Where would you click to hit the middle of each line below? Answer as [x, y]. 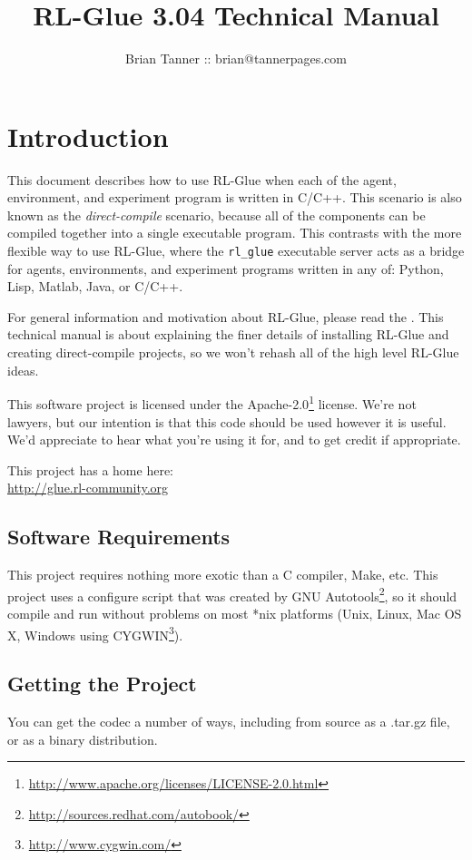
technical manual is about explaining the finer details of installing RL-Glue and [228, 334]
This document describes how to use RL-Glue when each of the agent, [202, 179]
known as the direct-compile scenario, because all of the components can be [216, 215]
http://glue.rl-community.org [88, 488]
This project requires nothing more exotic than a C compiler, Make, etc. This [223, 575]
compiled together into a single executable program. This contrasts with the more [235, 233]
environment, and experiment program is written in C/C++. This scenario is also [235, 197]
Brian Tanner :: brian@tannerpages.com [236, 59]
